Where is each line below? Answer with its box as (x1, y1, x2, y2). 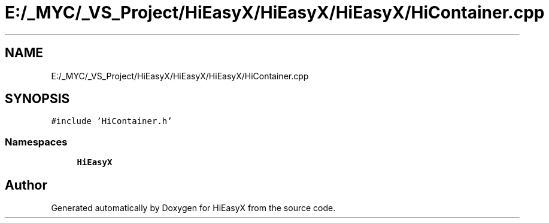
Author (5, 177, 47, 193)
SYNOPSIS (5, 91, 70, 107)
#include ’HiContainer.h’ (51, 116, 172, 126)
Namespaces (5, 135, 68, 148)
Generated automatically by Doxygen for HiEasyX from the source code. (51, 203, 336, 213)
